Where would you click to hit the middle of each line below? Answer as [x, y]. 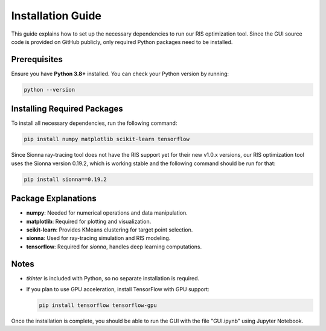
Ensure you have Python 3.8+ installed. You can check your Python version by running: [120, 74]
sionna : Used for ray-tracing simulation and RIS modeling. [98, 238]
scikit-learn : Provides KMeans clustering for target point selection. [110, 230]
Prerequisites [37, 59]
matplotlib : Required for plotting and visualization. [89, 221]
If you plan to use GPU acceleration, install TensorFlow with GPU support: [118, 289]
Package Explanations [54, 199]
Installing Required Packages [67, 109]
